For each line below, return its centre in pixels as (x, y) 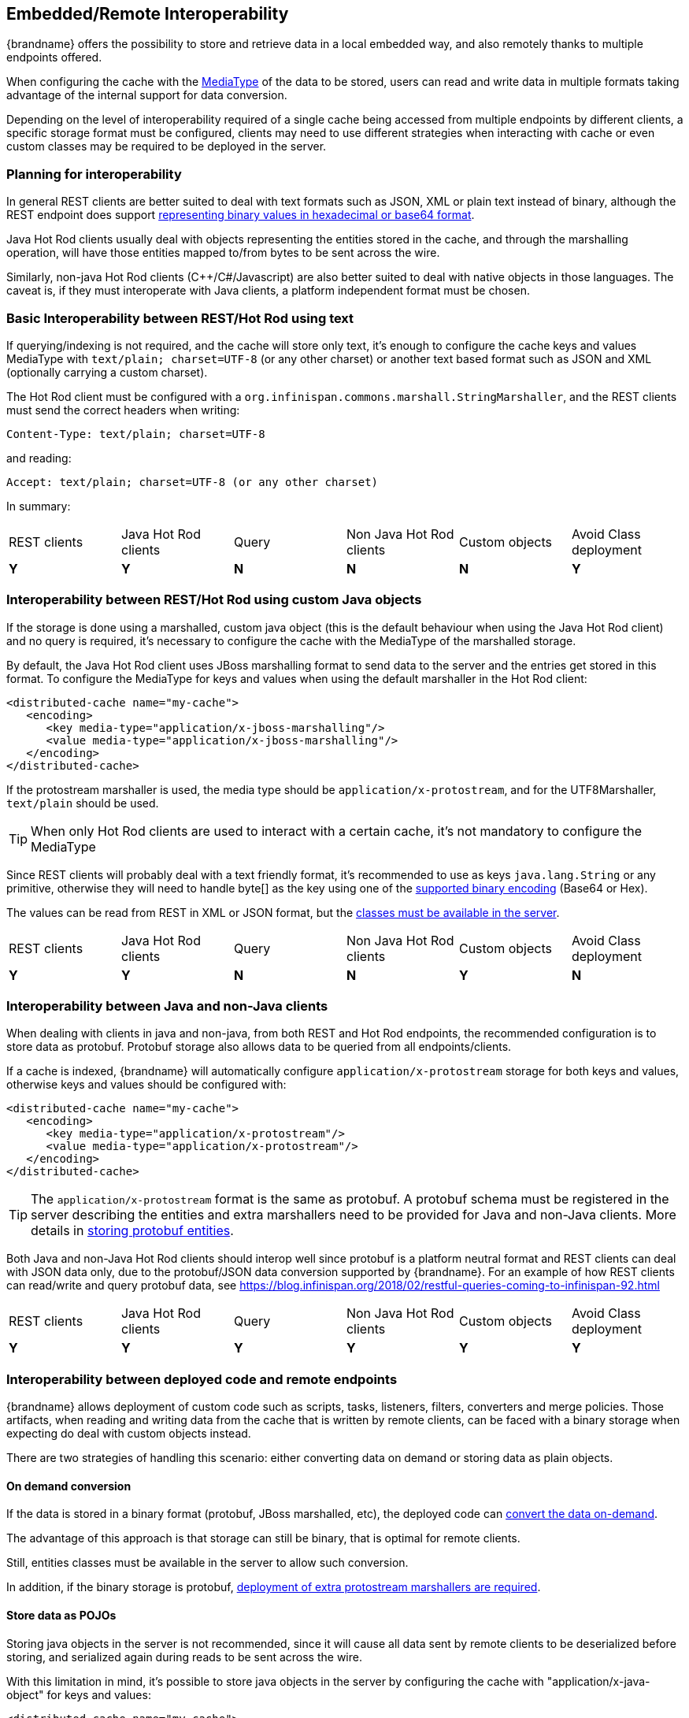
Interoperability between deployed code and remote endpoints (202, 1379)
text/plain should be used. (83, 803)
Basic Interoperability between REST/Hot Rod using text (180, 318)
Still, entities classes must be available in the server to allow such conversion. (207, 1563)
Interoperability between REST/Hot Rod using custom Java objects (214, 600)
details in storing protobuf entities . (132, 1231)
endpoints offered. (54, 58)
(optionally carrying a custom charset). (107, 372)
